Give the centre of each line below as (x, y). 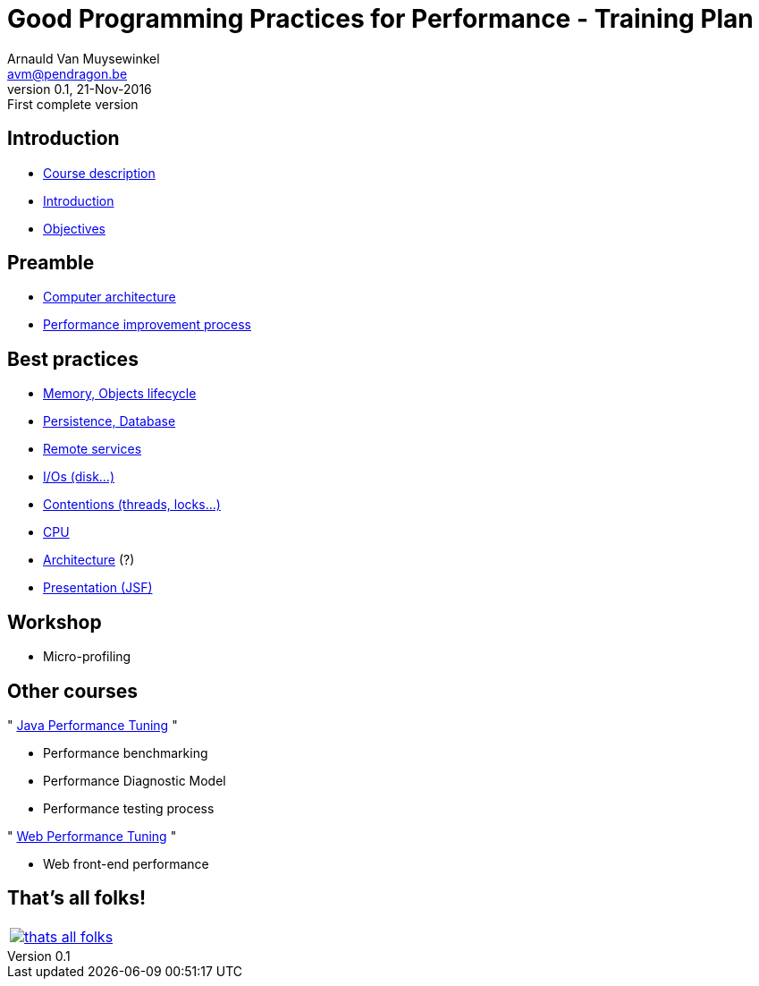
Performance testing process (129, 808)
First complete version (73, 104)
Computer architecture (110, 297)
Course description (99, 173)
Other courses (72, 691)
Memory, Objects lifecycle (120, 394)
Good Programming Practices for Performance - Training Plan (380, 19)
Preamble (51, 263)
